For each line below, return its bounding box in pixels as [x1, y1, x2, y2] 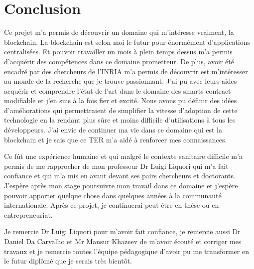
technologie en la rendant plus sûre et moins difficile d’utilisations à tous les [4, 115, 236, 125]
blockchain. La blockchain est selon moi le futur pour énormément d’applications [4, 36, 251, 47]
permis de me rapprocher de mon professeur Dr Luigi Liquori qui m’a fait [4, 160, 229, 171]
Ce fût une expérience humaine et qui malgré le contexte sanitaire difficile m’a [4, 151, 243, 161]
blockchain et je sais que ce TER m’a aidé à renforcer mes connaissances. [4, 134, 227, 144]
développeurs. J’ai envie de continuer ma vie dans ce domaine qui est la [4, 125, 222, 135]
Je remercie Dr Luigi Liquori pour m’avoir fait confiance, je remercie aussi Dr [4, 226, 241, 237]
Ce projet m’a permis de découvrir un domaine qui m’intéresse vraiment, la [4, 27, 234, 37]
